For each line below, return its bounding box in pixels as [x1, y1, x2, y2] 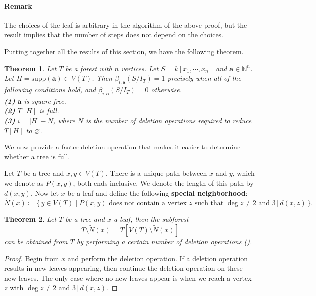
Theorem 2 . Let [4, 214, 57, 224]
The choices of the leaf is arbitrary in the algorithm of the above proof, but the [4, 19, 247, 30]
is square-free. [24, 95, 66, 106]
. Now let [30, 187, 59, 198]
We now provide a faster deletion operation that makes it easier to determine [4, 142, 241, 152]
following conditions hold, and [4, 84, 96, 94]
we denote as [4, 177, 44, 188]
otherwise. [151, 84, 182, 94]
